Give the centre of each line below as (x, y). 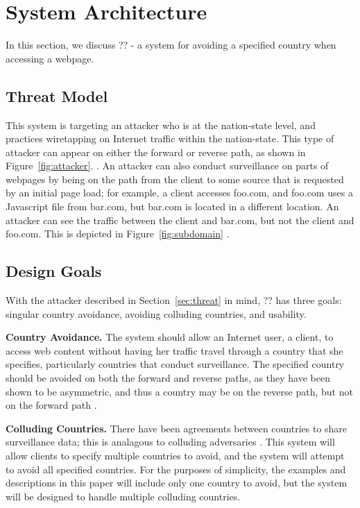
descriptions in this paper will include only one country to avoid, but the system (177, 483)
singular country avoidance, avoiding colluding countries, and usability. (156, 313)
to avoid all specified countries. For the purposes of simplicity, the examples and (176, 469)
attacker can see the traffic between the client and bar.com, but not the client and (180, 220)
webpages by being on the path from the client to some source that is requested (175, 179)
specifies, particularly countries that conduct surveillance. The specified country (175, 364)
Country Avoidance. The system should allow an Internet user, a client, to (170, 337)
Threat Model (57, 95)
